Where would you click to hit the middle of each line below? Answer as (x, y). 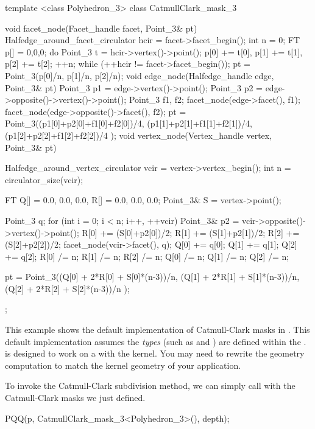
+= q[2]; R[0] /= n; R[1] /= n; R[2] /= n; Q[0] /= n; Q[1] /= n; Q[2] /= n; (147, 256)
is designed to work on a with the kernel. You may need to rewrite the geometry (155, 353)
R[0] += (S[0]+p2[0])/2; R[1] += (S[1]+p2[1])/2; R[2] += (191, 232)
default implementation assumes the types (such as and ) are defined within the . (156, 341)
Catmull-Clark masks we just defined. (75, 398)
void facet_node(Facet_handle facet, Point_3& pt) (101, 28)
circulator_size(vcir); (44, 179)
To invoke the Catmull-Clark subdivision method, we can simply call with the (150, 385)
